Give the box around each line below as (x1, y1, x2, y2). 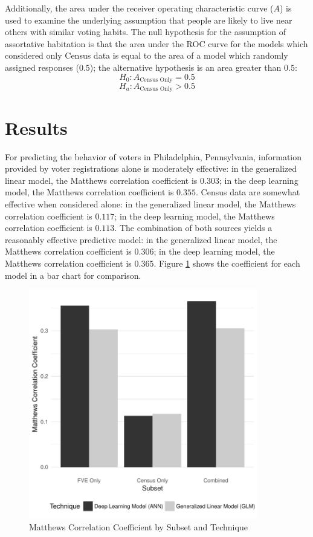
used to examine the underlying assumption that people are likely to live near (5, 13, 292, 26)
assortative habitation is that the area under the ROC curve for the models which (5, 37, 308, 50)
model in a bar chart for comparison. (5, 268, 141, 281)
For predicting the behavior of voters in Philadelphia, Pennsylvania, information (5, 150, 302, 163)
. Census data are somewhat (196, 186, 300, 198)
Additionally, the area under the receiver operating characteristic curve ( (5, 2, 274, 14)
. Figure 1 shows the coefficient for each (153, 256, 300, 269)
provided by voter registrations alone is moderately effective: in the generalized (5, 162, 297, 175)
